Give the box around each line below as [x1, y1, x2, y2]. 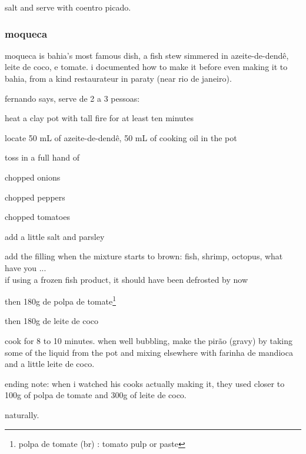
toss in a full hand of [5, 151, 79, 163]
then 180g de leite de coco [5, 315, 99, 327]
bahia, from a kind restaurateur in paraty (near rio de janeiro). [5, 72, 232, 84]
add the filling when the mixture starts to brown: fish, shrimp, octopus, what [5, 250, 283, 262]
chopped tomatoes [5, 211, 70, 223]
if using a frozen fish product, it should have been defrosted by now [5, 273, 248, 285]
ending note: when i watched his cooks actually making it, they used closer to [5, 377, 285, 389]
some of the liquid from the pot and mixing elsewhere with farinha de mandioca [5, 346, 293, 358]
